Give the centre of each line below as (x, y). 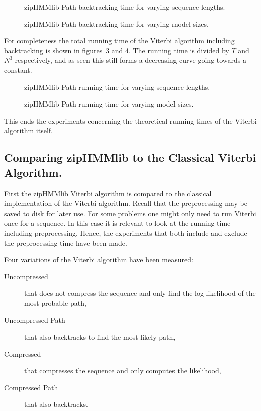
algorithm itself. (28, 130)
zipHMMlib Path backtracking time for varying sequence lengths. (125, 7)
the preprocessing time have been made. (66, 242)
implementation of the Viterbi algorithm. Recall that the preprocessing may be (126, 203)
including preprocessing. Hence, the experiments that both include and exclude (126, 232)
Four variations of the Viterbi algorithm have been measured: (99, 260)
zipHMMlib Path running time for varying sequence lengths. (117, 87)
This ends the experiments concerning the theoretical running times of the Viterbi (130, 120)
